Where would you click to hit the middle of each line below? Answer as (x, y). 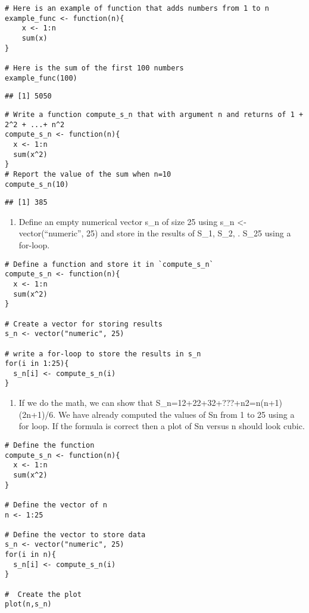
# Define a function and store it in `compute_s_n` (109, 264)
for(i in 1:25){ (37, 364)
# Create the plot (43, 594)
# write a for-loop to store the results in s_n (103, 354)
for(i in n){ (30, 555)
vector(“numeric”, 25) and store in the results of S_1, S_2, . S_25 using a (155, 233)
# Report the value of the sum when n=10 (88, 174)
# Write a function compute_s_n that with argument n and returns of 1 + (154, 114)
